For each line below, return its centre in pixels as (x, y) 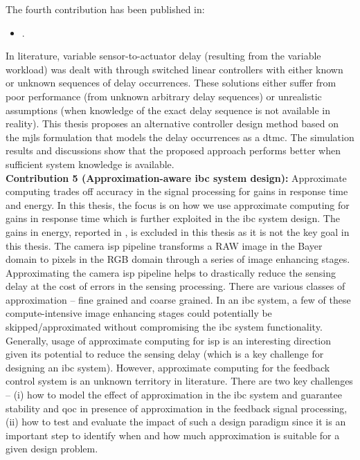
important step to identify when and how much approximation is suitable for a (173, 435)
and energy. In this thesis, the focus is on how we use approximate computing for (178, 204)
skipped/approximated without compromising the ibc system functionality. (164, 327)
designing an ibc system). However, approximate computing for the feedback (168, 367)
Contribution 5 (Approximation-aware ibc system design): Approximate (176, 177)
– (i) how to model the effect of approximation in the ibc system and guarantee (174, 395)
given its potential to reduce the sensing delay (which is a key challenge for (165, 354)
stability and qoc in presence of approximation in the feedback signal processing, (177, 408)
